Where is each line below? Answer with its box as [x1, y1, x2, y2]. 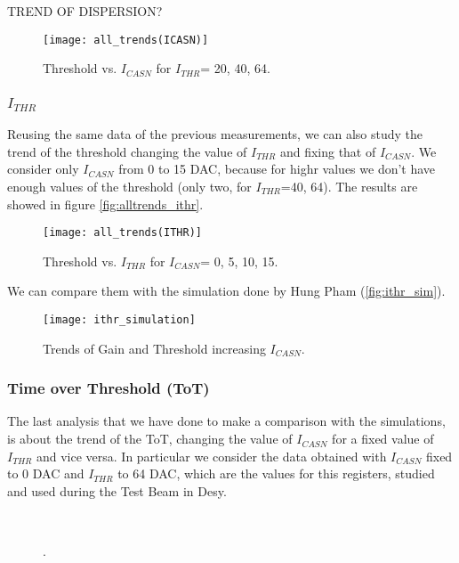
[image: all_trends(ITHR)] [43, 226, 202, 240]
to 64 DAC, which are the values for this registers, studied [117, 464, 435, 483]
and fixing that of [279, 142, 376, 160]
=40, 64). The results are [280, 176, 418, 195]
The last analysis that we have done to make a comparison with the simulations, [7, 412, 446, 430]
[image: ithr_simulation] [43, 313, 196, 326]
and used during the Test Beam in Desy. [7, 481, 227, 500]
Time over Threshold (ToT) [7, 377, 210, 399]
